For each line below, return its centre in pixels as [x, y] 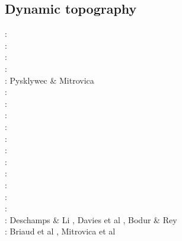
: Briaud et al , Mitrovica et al [60, 231]
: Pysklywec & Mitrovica [50, 80]
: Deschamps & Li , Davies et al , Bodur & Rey [91, 219]
